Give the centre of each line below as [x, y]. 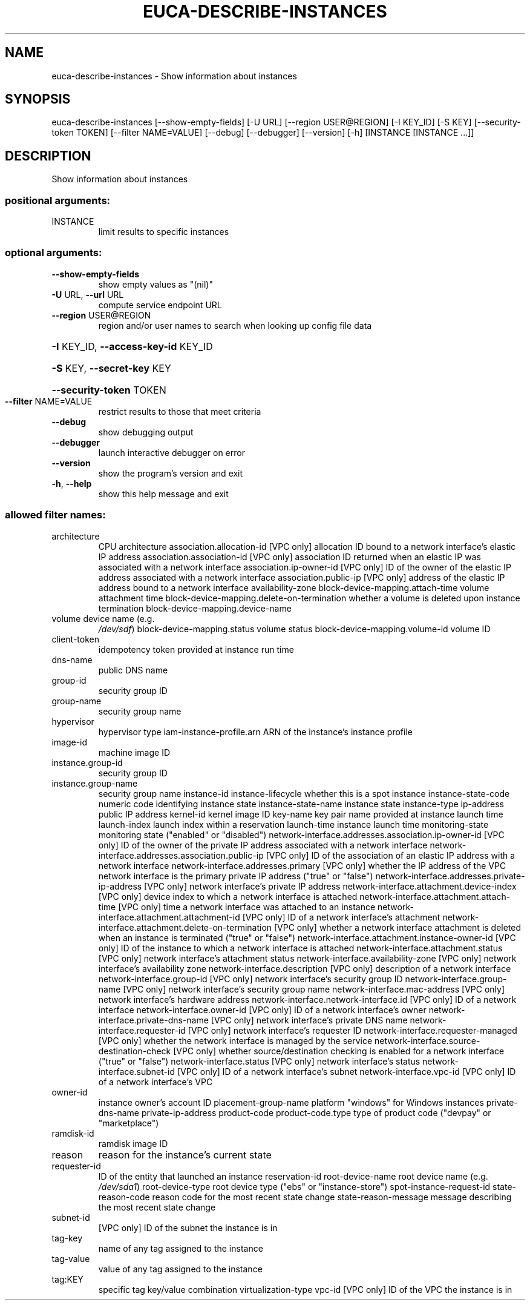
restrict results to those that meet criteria [180, 411]
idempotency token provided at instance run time [196, 649]
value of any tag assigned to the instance [180, 1269]
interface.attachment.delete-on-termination [185, 927]
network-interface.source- [427, 1040]
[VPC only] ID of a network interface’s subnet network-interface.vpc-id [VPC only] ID [346, 1071]
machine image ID [134, 752]
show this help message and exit [163, 494]
